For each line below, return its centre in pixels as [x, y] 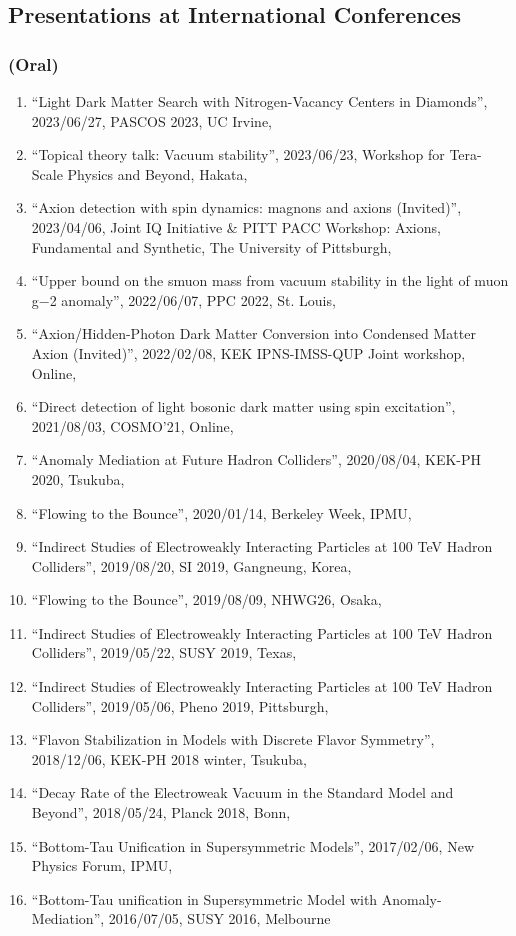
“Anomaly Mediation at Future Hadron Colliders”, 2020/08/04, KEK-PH [256, 459]
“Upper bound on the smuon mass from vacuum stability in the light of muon [270, 280]
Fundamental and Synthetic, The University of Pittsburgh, [211, 246]
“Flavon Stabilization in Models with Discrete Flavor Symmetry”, [233, 739]
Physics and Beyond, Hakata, [157, 173]
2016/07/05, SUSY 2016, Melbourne [219, 918]
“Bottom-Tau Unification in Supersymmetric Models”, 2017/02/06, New [252, 845]
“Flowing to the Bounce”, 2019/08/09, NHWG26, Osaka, [206, 599]
